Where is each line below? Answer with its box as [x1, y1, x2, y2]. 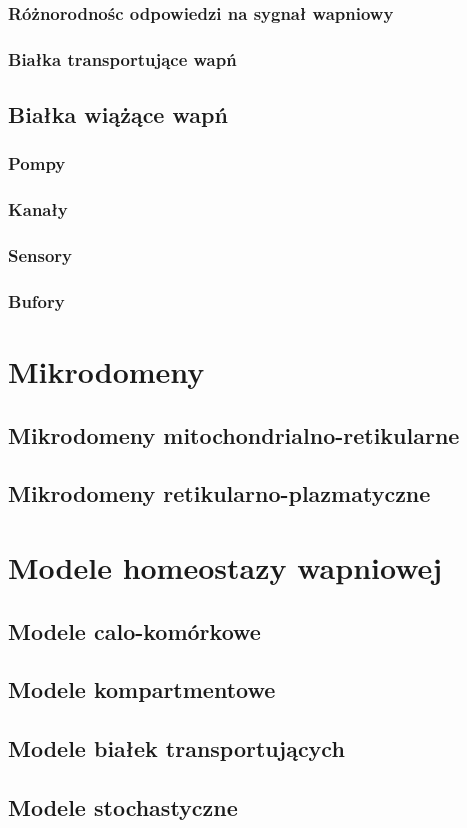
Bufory [8, 288, 65, 313]
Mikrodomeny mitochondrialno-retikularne [8, 419, 460, 450]
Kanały [8, 197, 68, 222]
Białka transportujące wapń [8, 46, 237, 71]
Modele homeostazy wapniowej [8, 546, 443, 587]
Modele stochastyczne [8, 791, 238, 822]
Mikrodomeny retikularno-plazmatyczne [8, 478, 431, 509]
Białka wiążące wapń [8, 99, 228, 130]
